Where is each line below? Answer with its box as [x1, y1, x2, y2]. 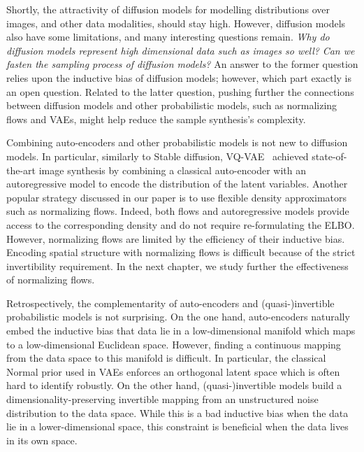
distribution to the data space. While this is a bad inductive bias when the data [6, 405, 349, 420]
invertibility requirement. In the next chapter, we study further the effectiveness [6, 258, 349, 273]
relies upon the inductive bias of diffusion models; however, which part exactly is [6, 70, 352, 85]
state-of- [312, 148, 347, 163]
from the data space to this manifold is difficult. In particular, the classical [6, 351, 326, 365]
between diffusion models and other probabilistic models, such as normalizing [6, 98, 337, 113]
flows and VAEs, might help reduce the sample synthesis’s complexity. [6, 111, 306, 126]
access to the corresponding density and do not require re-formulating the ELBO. [6, 217, 355, 232]
